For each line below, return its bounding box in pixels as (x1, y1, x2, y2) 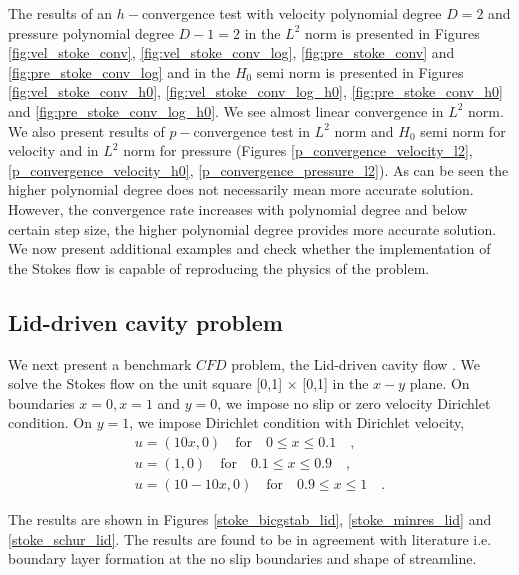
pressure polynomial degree (8, 22, 174, 43)
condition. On (8, 412, 93, 433)
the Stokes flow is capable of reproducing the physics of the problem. (8, 257, 430, 278)
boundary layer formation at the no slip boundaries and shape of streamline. (8, 548, 477, 569)
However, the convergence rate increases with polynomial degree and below (8, 198, 468, 219)
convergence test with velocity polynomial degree (141, 3, 442, 23)
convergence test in (193, 120, 310, 141)
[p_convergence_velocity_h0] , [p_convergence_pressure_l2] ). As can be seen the (8, 159, 509, 180)
